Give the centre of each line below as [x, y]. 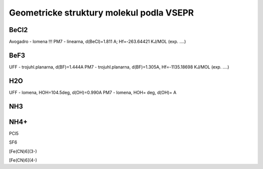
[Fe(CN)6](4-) [23, 160]
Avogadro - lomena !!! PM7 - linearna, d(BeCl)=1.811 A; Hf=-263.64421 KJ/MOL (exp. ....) [97, 42]
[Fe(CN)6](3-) [23, 151]
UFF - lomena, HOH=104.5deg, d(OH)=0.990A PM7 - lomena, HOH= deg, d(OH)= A [93, 92]
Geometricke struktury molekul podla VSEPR [102, 13]
